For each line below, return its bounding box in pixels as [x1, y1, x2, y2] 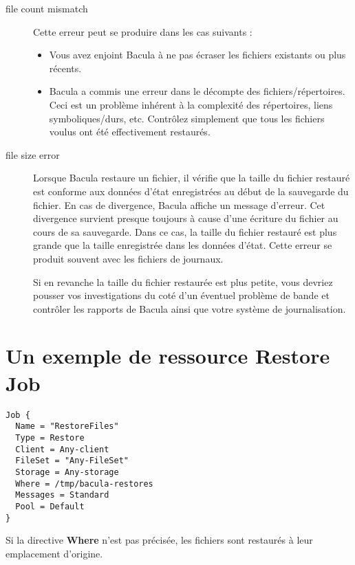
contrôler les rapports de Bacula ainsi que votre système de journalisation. [33, 301, 346, 315]
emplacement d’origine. [6, 546, 103, 560]
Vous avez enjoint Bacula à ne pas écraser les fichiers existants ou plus [49, 47, 346, 62]
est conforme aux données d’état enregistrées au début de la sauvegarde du [33, 184, 349, 198]
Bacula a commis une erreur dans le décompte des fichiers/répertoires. [49, 84, 345, 98]
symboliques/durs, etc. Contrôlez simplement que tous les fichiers [49, 111, 325, 125]
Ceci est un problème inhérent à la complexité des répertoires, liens [49, 97, 333, 111]
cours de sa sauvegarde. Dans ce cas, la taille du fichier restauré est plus [33, 224, 337, 239]
